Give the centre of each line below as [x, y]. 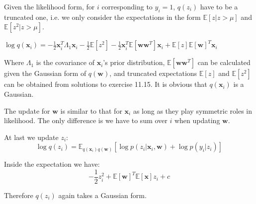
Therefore [19, 195]
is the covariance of [65, 62]
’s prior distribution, [134, 62]
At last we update [31, 137]
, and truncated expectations [153, 73]
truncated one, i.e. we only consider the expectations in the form [102, 17]
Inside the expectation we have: [52, 164]
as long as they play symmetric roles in [193, 110]
